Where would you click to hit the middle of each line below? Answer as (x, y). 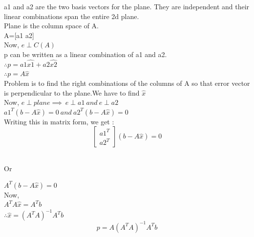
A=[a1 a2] (19, 35)
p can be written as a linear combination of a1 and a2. (85, 54)
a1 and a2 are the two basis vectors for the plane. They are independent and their (127, 6)
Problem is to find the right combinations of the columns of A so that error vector (127, 83)
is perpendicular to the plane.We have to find (72, 92)
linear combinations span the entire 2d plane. (72, 16)
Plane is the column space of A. (51, 26)
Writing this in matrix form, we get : (59, 121)
